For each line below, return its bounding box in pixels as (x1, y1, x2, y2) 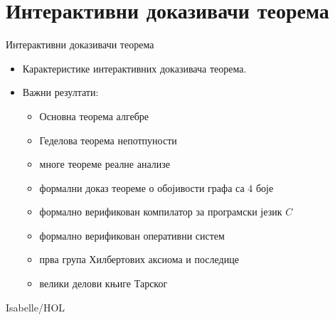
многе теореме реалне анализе (39, 156, 171, 171)
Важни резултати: (22, 85, 99, 100)
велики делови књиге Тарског (39, 276, 168, 291)
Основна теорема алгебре (39, 108, 149, 123)
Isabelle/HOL (6, 299, 65, 314)
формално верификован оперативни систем (39, 228, 225, 242)
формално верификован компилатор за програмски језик (39, 204, 282, 219)
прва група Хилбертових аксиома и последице (39, 252, 239, 267)
